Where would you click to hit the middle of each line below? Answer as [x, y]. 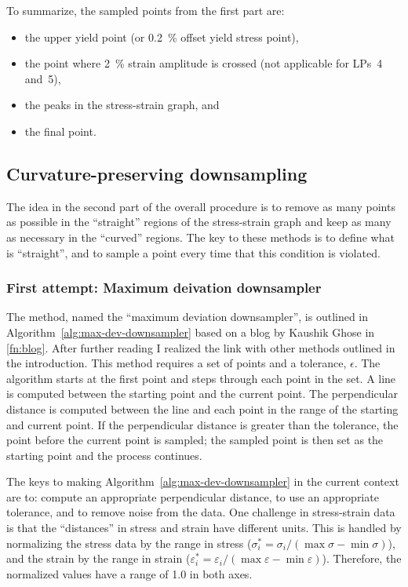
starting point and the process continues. [104, 455]
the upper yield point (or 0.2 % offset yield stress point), [162, 36]
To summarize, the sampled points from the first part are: [146, 10]
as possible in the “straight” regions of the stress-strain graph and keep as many [199, 222]
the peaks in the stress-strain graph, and [122, 105]
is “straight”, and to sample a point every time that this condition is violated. [193, 252]
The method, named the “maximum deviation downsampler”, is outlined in [188, 317]
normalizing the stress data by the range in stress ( [129, 543]
